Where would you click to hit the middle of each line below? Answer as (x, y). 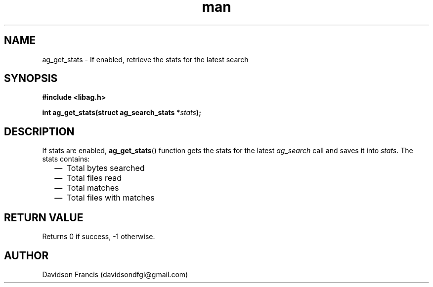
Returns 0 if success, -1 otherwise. (99, 237)
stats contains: (66, 159)
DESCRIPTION (39, 131)
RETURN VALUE (44, 217)
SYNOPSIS (31, 79)
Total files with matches (110, 198)
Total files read (94, 178)
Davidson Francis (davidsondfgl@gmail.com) (115, 274)
